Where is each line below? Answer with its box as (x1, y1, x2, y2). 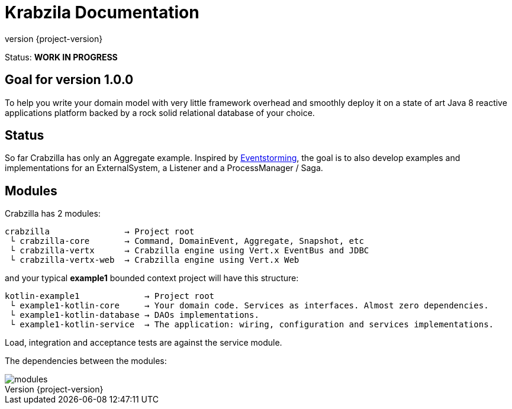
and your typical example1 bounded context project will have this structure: (5, 273, 299, 284)
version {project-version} (5, 33, 103, 44)
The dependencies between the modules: (5, 356, 167, 366)
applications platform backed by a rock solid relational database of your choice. (5, 107, 315, 118)
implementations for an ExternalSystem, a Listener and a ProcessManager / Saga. (5, 163, 323, 173)
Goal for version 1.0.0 (5, 72, 134, 88)
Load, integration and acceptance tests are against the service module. (5, 337, 282, 348)
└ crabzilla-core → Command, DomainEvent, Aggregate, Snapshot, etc (9, 236, 364, 246)
